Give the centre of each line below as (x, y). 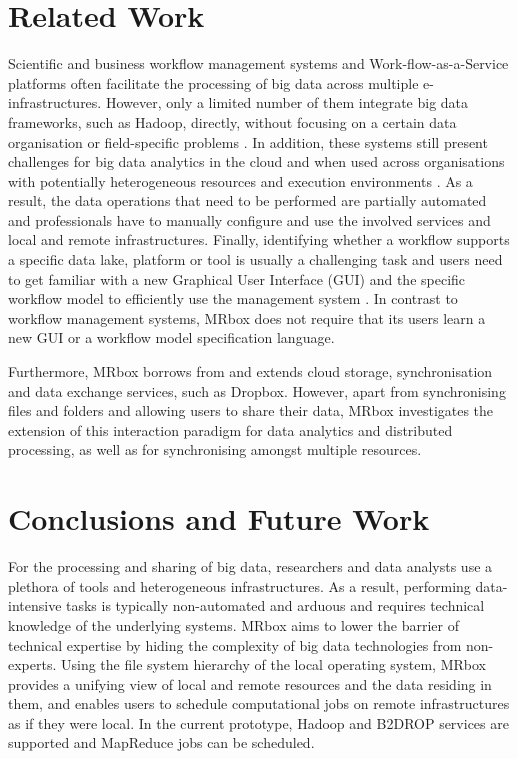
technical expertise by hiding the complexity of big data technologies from (235, 644)
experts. (32, 664)
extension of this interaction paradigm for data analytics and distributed (230, 429)
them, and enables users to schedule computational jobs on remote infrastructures (259, 703)
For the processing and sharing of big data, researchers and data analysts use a (250, 566)
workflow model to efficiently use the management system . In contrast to (233, 298)
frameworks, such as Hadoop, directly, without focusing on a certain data (232, 121)
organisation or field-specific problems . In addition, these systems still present (248, 141)
